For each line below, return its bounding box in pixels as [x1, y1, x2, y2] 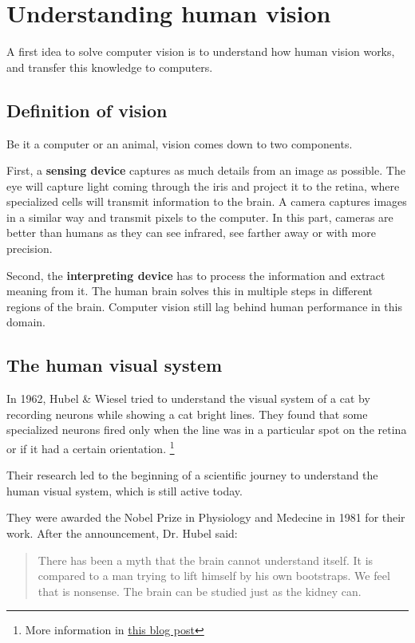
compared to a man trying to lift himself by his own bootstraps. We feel [38, 567, 390, 584]
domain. [6, 314, 46, 330]
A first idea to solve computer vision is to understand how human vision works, [6, 43, 395, 60]
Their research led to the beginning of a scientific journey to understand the [6, 467, 378, 483]
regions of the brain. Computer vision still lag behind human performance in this [6, 298, 403, 314]
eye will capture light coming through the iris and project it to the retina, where [6, 177, 400, 194]
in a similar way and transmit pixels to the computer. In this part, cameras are [6, 208, 393, 225]
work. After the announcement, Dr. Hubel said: [6, 525, 238, 542]
